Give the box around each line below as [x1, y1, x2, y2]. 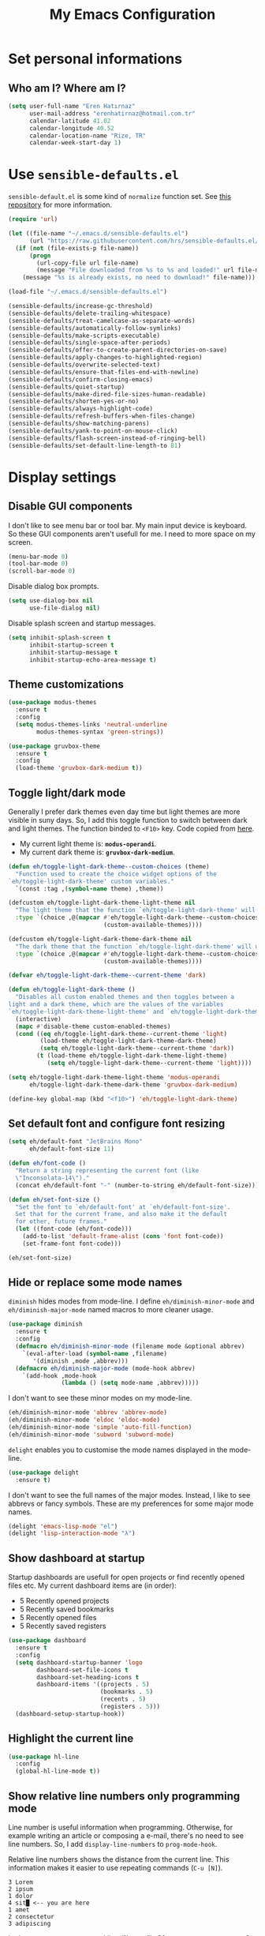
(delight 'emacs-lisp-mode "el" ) [8, 1522, 118, 1530]
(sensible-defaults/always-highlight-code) [8, 405, 154, 413]
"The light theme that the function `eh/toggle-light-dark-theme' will [15, 906, 256, 914]
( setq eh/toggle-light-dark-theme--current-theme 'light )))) [47, 1060, 252, 1067]
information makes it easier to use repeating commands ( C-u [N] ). [8, 1863, 223, 1872]
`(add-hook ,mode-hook [22, 1371, 97, 1379]
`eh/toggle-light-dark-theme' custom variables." [8, 877, 175, 885]
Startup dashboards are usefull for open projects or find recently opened [8, 1573, 244, 1582]
